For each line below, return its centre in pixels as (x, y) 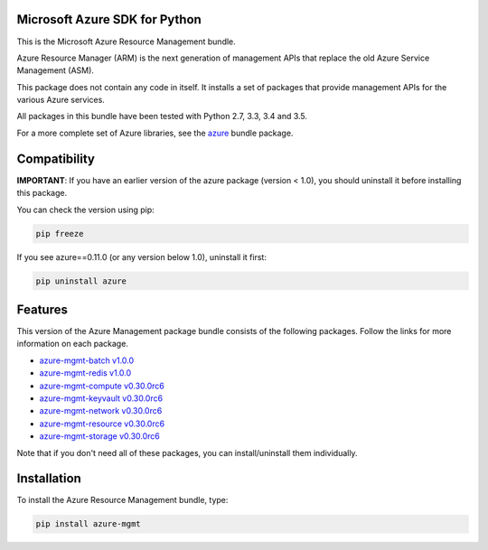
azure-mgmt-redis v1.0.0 (85, 373)
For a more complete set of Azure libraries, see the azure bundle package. (155, 133)
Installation (49, 479)
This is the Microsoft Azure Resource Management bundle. (127, 42)
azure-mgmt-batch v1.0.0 (87, 360)
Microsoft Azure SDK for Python (109, 19)
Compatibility (56, 158)
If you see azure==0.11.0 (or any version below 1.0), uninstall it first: (141, 256)
